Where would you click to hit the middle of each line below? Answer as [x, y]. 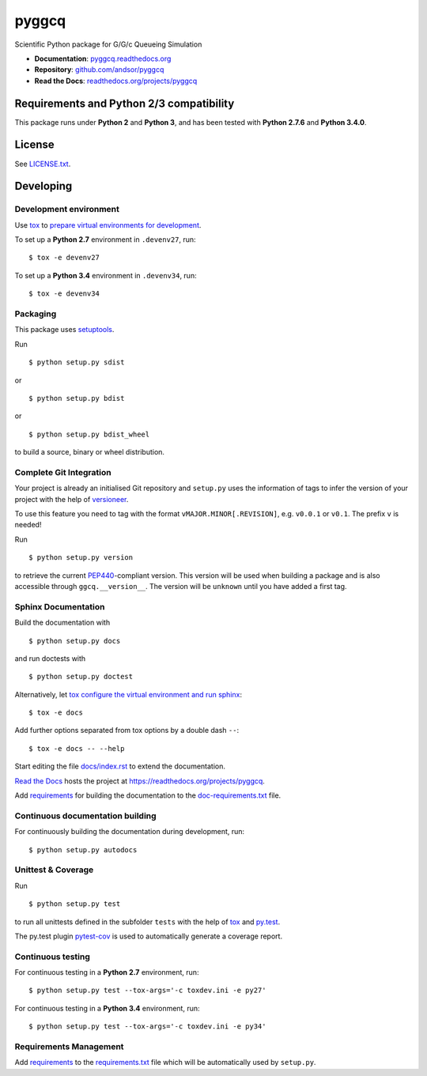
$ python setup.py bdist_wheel [89, 434]
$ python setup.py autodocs [83, 849]
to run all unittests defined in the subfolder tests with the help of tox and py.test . [147, 922]
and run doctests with [50, 658]
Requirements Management [69, 1046]
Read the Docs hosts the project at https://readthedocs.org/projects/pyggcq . [140, 781]
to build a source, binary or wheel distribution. [90, 452]
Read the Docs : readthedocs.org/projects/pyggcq [116, 81]
